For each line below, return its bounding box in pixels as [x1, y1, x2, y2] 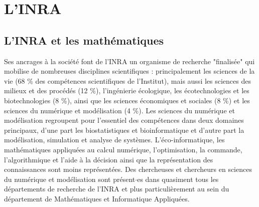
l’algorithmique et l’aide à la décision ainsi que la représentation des [4, 154, 213, 164]
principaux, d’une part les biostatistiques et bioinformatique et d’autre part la [4, 124, 244, 135]
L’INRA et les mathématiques [4, 32, 164, 48]
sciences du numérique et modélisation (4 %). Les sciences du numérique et [4, 105, 235, 115]
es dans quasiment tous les [137, 173, 219, 184]
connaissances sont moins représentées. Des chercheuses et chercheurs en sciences [4, 164, 252, 174]
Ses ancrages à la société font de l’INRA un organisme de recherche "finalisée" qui [4, 56, 255, 66]
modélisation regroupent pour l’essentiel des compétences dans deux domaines [4, 115, 244, 125]
